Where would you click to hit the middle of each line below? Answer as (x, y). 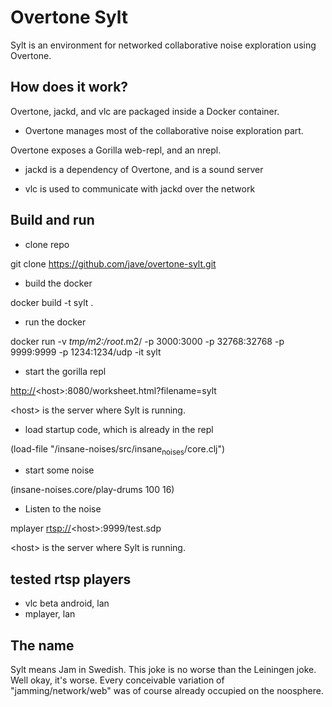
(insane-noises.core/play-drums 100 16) (92, 490)
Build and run (52, 220)
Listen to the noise (63, 509)
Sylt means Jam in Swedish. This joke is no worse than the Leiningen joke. (163, 669)
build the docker (58, 283)
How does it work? (69, 87)
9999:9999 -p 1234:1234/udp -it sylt (86, 352)
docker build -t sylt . (52, 302)
